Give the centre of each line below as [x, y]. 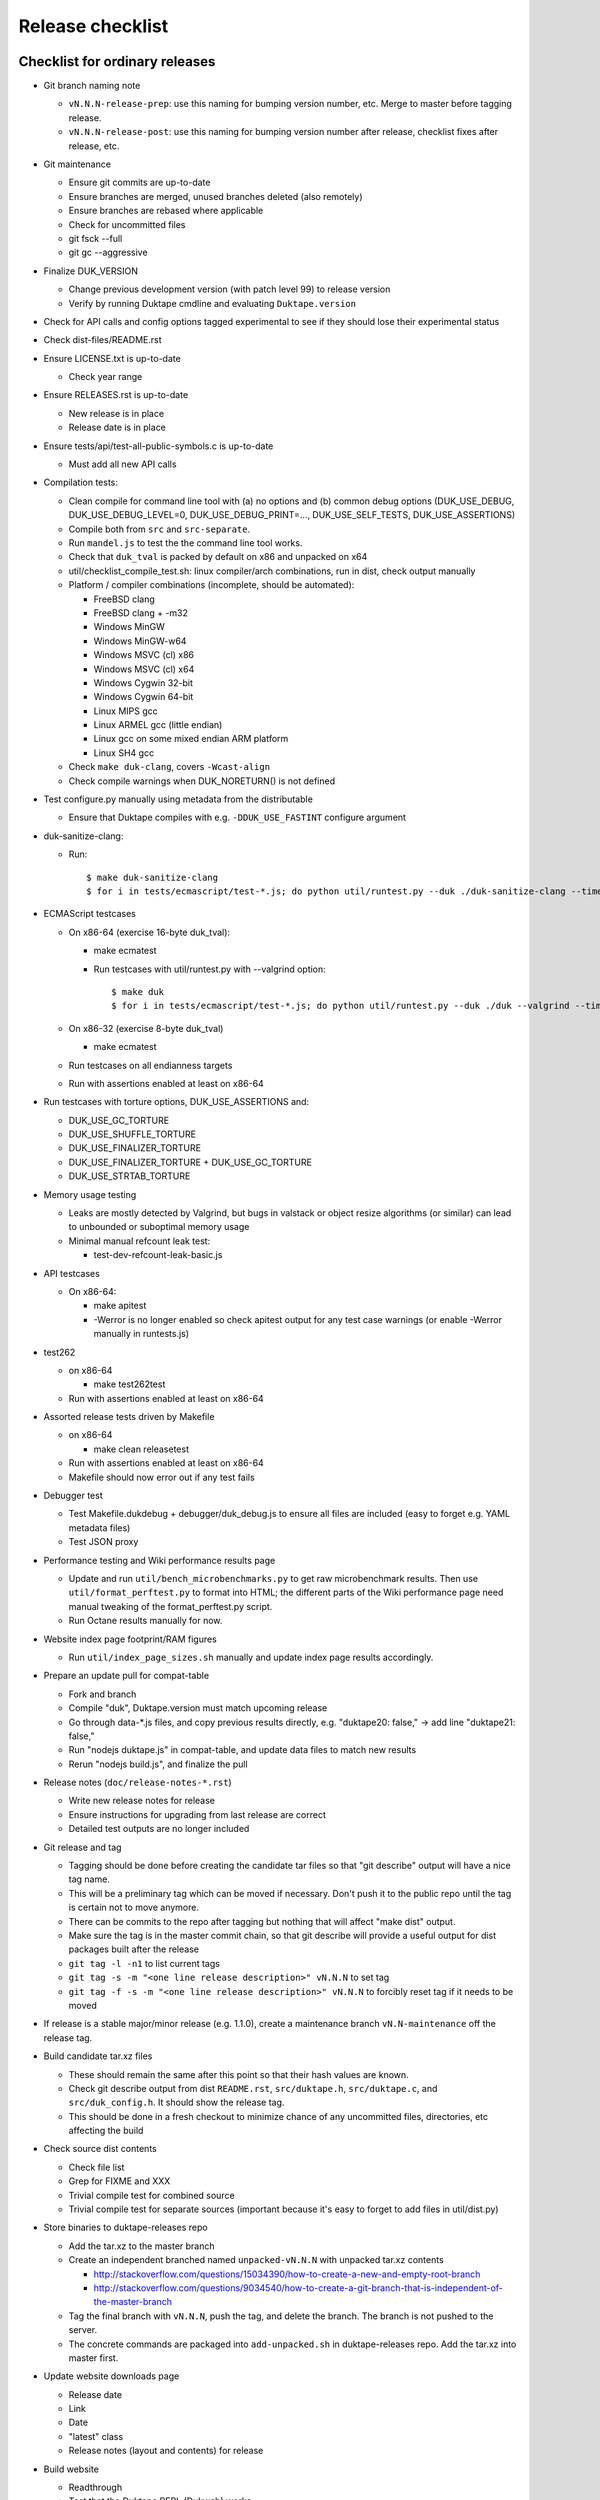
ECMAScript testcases [90, 914]
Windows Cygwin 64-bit [143, 697]
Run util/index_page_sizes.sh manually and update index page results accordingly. [251, 1657]
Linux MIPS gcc [126, 711]
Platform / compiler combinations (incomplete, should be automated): [211, 585]
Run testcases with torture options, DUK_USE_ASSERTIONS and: [176, 1102]
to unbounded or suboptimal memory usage [159, 1227]
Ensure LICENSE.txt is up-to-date [112, 358]
